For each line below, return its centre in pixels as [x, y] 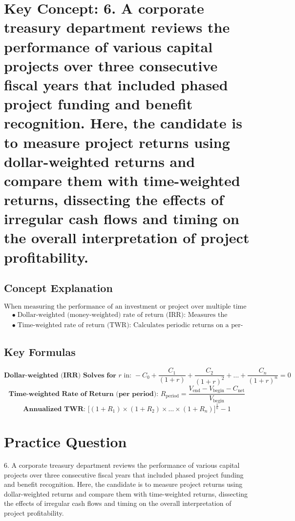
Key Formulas [40, 352]
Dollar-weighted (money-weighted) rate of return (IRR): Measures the [122, 315]
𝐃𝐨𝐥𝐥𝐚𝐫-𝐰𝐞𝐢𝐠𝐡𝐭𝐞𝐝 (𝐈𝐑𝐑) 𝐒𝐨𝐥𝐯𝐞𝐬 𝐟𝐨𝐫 [60, 375]
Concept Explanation [58, 288]
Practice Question [65, 442]
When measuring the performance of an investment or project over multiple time [125, 307]
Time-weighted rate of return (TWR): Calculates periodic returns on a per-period [130, 325]
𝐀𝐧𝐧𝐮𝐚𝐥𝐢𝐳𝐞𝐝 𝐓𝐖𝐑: [54, 409]
